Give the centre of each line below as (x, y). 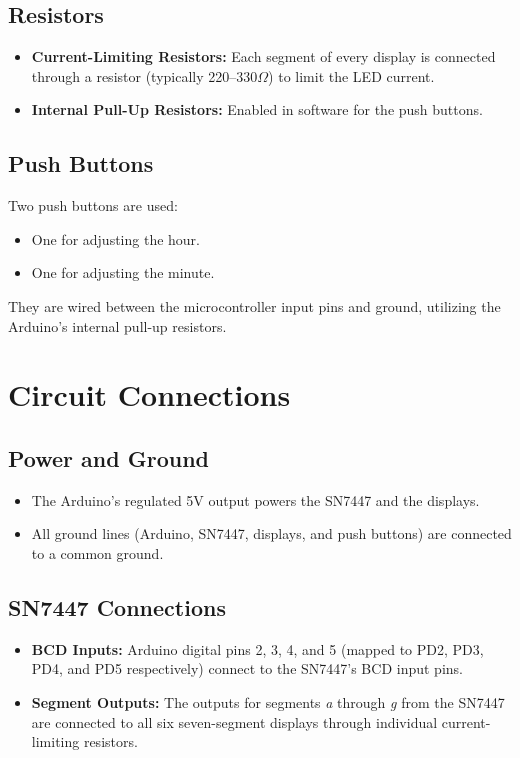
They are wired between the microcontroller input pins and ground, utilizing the (254, 305)
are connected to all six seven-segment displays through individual (234, 721)
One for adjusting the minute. (123, 272)
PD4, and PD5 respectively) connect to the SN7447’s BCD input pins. (247, 668)
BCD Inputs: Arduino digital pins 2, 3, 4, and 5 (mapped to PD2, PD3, (257, 648)
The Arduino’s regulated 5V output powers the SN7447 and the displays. (255, 499)
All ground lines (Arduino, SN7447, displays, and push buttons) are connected (271, 533)
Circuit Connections (149, 394)
